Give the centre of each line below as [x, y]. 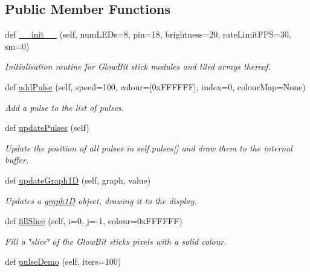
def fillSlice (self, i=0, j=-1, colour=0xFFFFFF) [94, 221]
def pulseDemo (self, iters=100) [63, 261]
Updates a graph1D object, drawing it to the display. [101, 200]
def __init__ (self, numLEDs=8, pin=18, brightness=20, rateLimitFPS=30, [148, 34]
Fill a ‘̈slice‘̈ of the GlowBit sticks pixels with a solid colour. [116, 241]
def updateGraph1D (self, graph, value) [78, 180]
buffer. [17, 160]
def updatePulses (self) [47, 128]
